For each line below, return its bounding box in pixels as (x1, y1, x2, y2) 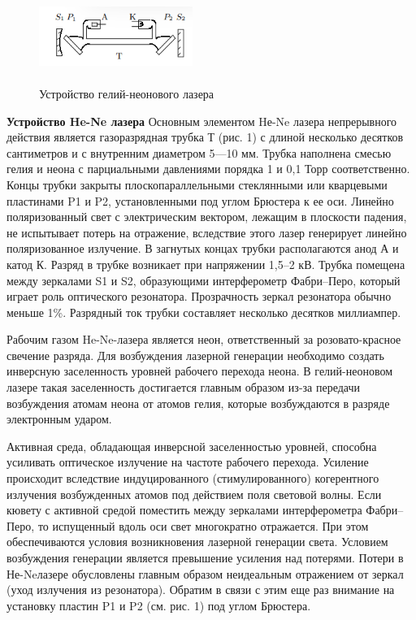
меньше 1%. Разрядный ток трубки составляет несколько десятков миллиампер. (6, 303, 401, 320)
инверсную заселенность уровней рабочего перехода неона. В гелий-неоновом (6, 362, 393, 379)
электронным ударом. (6, 410, 112, 427)
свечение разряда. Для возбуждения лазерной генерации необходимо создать (6, 346, 384, 363)
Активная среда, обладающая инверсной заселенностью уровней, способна (6, 437, 377, 454)
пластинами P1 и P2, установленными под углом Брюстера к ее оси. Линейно (6, 192, 394, 209)
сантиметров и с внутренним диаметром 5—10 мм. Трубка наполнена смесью (6, 144, 392, 161)
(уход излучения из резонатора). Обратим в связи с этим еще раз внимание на (6, 581, 395, 598)
